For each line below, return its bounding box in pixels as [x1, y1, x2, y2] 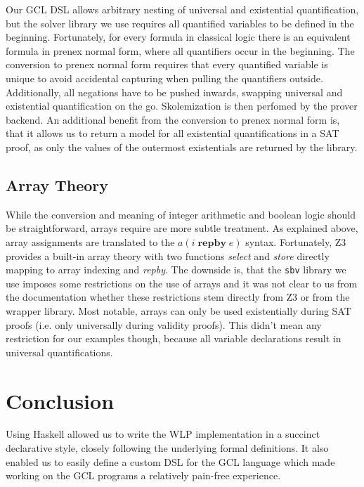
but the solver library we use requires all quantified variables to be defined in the [6, 15, 354, 30]
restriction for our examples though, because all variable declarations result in [6, 331, 342, 346]
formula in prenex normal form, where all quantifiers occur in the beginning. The [6, 43, 355, 58]
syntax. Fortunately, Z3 [245, 234, 346, 249]
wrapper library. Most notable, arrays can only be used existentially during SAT [6, 303, 351, 318]
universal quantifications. [6, 344, 113, 359]
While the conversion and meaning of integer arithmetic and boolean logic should [6, 207, 356, 221]
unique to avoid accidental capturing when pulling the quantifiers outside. [6, 70, 323, 85]
